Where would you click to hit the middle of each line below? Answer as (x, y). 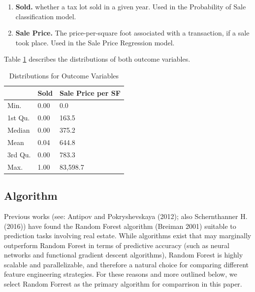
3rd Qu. (19, 154)
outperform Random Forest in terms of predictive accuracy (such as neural (117, 245)
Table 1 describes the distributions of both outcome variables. (97, 59)
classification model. (46, 16)
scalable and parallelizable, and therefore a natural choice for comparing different (126, 264)
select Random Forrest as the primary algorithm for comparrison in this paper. (123, 284)
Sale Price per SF (90, 92)
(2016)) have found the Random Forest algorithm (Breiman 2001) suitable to (120, 226)
